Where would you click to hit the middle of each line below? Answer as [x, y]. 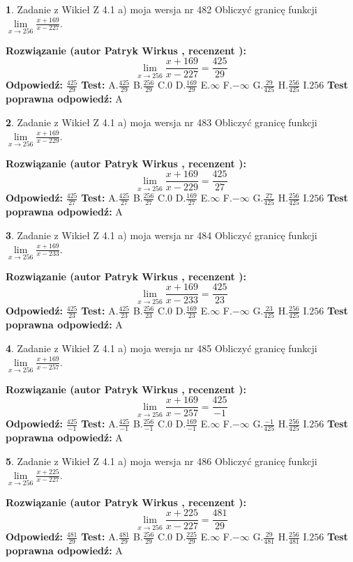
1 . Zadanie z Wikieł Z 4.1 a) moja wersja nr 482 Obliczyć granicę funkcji [162, 9]
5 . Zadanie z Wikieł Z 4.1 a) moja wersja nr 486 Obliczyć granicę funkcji [162, 461]
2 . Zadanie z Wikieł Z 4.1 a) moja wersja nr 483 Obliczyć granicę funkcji [162, 122]
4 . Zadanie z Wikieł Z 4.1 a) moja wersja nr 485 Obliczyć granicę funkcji [162, 348]
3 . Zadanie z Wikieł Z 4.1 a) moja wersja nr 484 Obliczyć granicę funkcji [162, 235]
